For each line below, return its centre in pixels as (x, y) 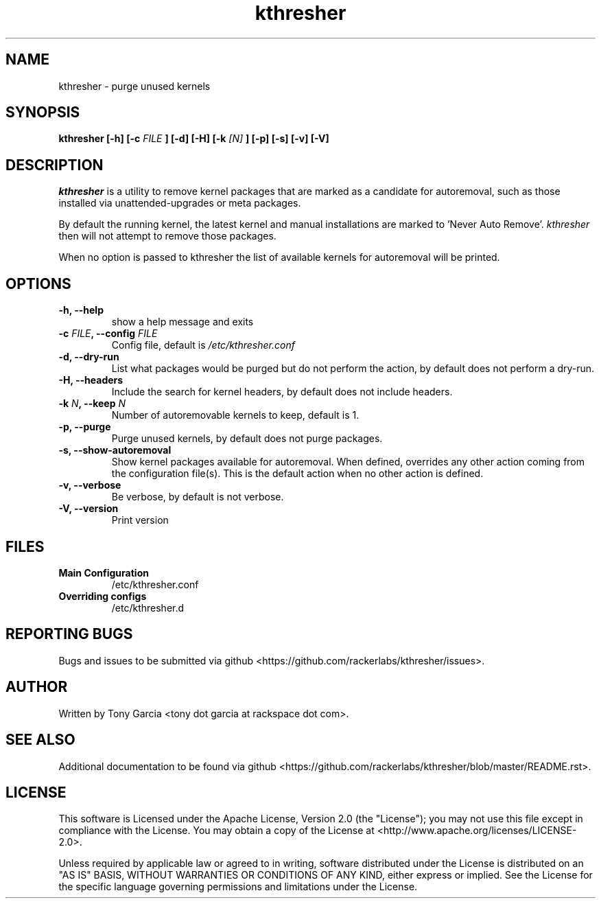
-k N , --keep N (92, 404)
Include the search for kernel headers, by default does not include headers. (282, 392)
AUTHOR (37, 687)
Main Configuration (104, 572)
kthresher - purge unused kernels (134, 86)
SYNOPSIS (43, 113)
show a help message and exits (182, 322)
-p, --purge (85, 427)
